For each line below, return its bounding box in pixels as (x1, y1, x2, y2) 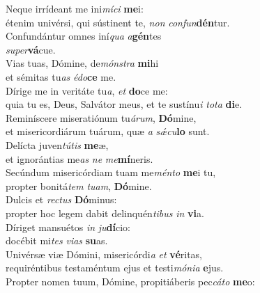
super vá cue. (6, 42, 56, 56)
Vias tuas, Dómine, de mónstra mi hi (6, 56, 159, 70)
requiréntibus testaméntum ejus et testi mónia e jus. (6, 260, 224, 275)
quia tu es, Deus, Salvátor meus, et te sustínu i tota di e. (6, 97, 243, 111)
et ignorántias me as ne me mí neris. (6, 151, 153, 166)
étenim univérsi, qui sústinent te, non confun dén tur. (6, 15, 230, 29)
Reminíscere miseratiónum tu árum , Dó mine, (6, 110, 197, 125)
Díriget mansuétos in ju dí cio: (6, 219, 130, 234)
